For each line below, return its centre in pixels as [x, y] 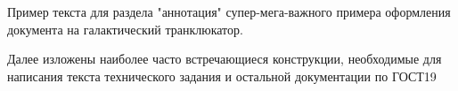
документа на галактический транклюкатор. [125, 29]
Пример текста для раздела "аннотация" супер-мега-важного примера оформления [229, 11]
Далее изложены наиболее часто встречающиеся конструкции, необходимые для [225, 59]
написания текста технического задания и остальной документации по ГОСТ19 [222, 76]
